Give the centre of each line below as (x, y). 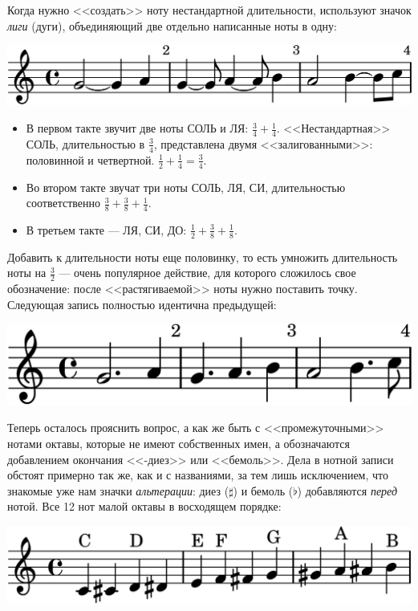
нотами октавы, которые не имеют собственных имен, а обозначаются (179, 443)
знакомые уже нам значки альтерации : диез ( (118, 490)
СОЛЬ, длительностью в (85, 143)
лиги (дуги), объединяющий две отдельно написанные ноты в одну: (172, 25)
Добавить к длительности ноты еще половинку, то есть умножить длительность (203, 257)
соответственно (63, 203)
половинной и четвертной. (90, 159)
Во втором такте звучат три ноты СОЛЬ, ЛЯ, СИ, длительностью (186, 187)
